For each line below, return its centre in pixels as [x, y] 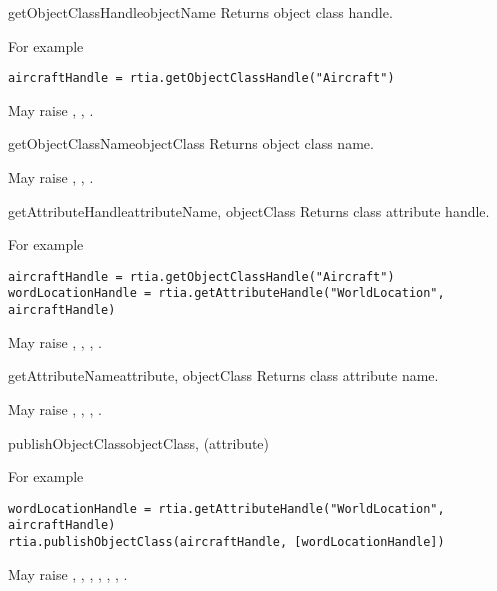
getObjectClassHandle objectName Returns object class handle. [200, 12]
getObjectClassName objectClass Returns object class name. [191, 143]
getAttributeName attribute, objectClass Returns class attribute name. [223, 375]
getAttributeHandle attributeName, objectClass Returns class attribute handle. [249, 210]
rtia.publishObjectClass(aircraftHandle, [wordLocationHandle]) [226, 542]
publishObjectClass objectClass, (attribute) [139, 442]
